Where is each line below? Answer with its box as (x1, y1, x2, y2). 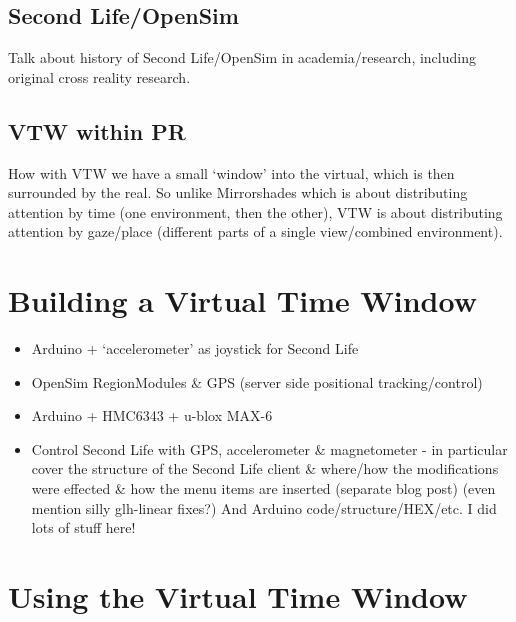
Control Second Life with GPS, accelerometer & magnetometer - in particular (31, 438, 508, 459)
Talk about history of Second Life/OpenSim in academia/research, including (8, 47, 476, 68)
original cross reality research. (8, 66, 191, 87)
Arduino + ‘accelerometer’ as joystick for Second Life (31, 338, 359, 359)
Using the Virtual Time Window (8, 576, 468, 617)
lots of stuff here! (31, 517, 136, 538)
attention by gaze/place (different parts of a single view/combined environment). (8, 221, 503, 242)
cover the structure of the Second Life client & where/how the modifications (31, 458, 499, 479)
